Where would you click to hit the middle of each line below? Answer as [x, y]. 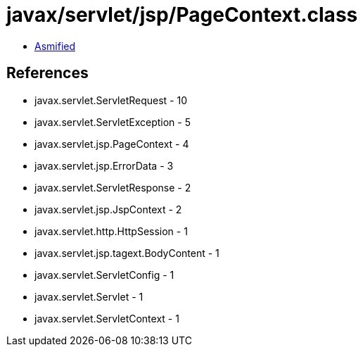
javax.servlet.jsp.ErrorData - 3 [104, 165]
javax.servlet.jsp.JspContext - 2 [108, 209]
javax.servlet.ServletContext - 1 [107, 318]
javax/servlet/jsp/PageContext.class [182, 15]
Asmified [55, 46]
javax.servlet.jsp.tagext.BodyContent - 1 [127, 253]
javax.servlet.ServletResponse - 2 [113, 187]
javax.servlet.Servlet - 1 [89, 296]
